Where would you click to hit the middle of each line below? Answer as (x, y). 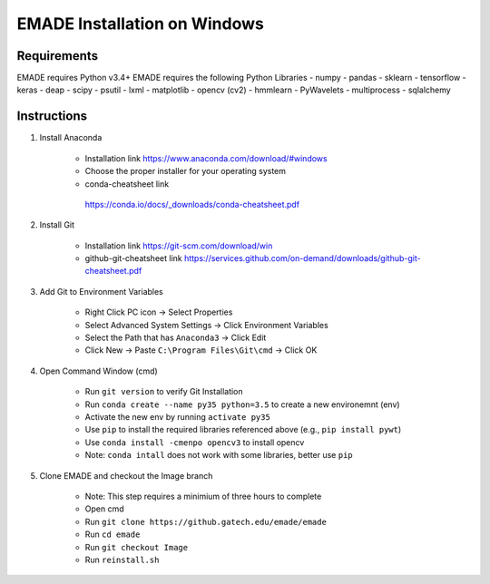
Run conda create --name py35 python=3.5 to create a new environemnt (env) (242, 404)
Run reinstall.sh (122, 560)
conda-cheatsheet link (127, 184)
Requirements (58, 56)
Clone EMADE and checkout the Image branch (126, 475)
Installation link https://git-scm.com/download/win (179, 246)
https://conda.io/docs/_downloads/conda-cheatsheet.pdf (192, 204)
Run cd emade (113, 534)
